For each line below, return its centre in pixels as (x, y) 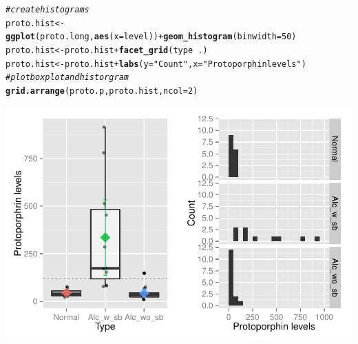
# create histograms (48, 10)
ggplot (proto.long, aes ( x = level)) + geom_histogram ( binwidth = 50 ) (151, 37)
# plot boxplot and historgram (67, 78)
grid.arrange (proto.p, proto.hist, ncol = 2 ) (102, 91)
